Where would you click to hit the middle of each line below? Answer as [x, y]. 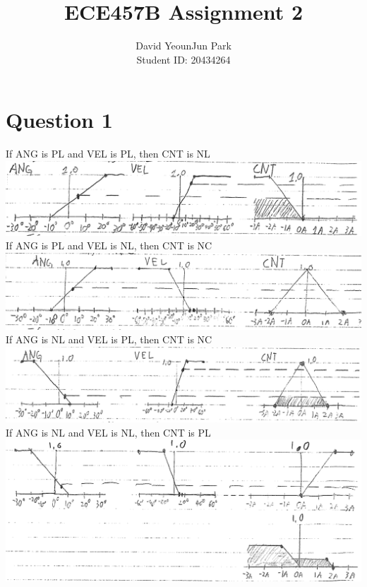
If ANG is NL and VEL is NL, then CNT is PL [108, 432]
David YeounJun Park [183, 46]
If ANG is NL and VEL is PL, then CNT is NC [109, 339]
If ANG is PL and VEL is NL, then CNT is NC [109, 245]
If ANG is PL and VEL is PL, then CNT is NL [108, 154]
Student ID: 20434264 [183, 59]
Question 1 [59, 120]
